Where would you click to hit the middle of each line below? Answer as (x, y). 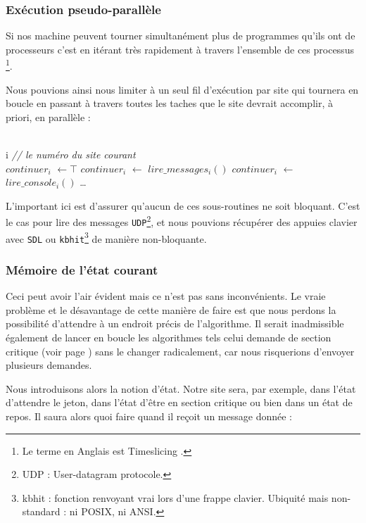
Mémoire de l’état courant (82, 269)
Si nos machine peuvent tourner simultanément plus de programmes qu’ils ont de (181, 36)
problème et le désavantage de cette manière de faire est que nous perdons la (171, 309)
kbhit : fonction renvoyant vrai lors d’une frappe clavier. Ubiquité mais (175, 497)
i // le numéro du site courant (71, 155)
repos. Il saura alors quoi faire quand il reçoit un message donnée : (149, 416)
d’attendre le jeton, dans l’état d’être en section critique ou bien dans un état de (179, 402)
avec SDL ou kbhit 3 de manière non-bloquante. (106, 237)
